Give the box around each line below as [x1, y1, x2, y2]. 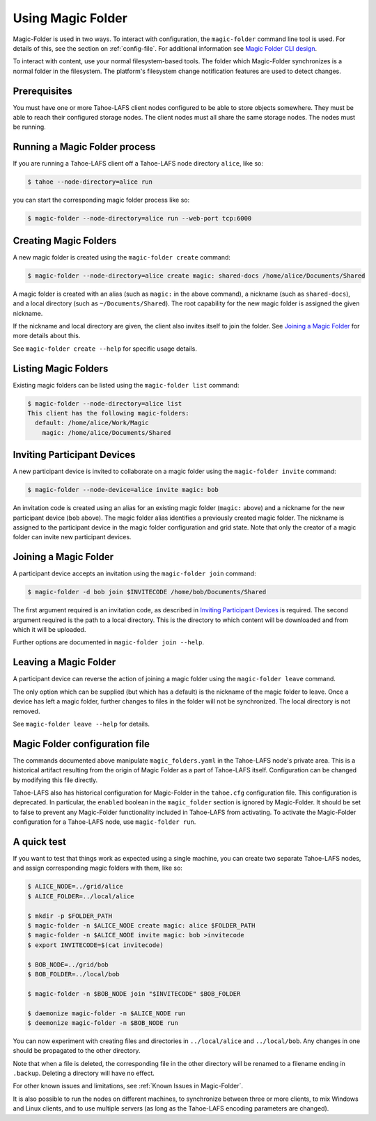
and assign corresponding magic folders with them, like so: [13, 864, 182, 873]
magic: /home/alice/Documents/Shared [42, 429, 171, 436]
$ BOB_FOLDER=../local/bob [27, 970, 120, 978]
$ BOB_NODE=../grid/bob [27, 960, 109, 969]
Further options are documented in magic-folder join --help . [13, 638, 205, 646]
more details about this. [13, 331, 81, 340]
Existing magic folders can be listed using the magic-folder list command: [13, 381, 240, 389]
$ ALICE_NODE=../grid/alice [27, 882, 123, 891]
